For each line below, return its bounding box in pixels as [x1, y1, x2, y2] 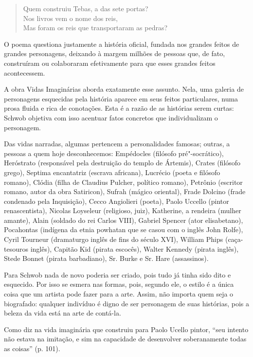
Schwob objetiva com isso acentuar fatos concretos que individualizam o [4, 112, 218, 122]
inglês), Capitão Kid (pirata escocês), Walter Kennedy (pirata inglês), [30, 243, 239, 254]
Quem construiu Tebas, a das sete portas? [23, 3, 148, 13]
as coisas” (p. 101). [4, 343, 60, 353]
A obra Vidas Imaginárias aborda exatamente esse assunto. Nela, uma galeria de [4, 84, 244, 94]
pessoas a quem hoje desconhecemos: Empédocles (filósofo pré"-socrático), [4, 148, 224, 158]
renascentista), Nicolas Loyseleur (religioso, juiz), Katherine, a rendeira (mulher [4, 205, 241, 216]
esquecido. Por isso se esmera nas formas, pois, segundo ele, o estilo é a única [4, 279, 234, 289]
